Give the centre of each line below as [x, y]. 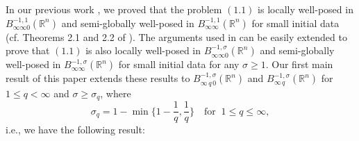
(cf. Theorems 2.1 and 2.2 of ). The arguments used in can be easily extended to [176, 36]
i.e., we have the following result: [75, 130]
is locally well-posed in [306, 9]
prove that [28, 50]
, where [116, 93]
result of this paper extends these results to [98, 78]
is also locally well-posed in [143, 50]
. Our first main [299, 64]
